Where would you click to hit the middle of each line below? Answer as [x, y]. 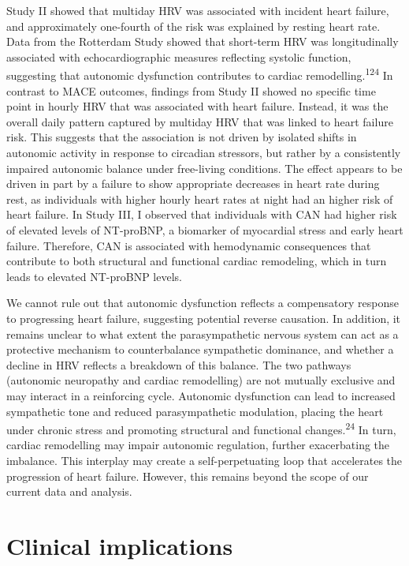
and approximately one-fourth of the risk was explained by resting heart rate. [193, 26]
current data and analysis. [69, 491]
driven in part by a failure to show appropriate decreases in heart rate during [193, 184]
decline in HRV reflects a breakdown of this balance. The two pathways [179, 364]
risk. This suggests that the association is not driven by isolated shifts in [182, 137]
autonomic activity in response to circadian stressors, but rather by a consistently [204, 152]
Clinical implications [120, 545]
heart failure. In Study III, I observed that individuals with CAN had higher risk [202, 214]
